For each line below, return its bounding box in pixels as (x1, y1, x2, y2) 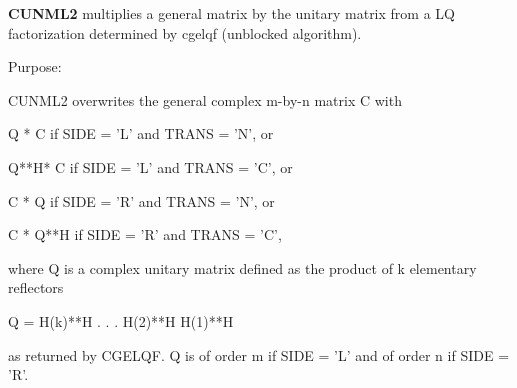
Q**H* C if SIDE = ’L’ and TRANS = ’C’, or (8, 156, 293, 177)
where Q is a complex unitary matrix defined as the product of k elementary (8, 257, 477, 278)
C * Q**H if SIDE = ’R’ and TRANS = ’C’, (8, 224, 282, 245)
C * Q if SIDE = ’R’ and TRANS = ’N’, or (8, 190, 275, 211)
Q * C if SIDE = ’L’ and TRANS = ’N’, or (8, 123, 274, 144)
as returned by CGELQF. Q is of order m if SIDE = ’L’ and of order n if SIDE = (8, 344, 510, 365)
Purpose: (8, 56, 62, 77)
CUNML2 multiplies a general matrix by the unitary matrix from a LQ (8, 3, 455, 23)
